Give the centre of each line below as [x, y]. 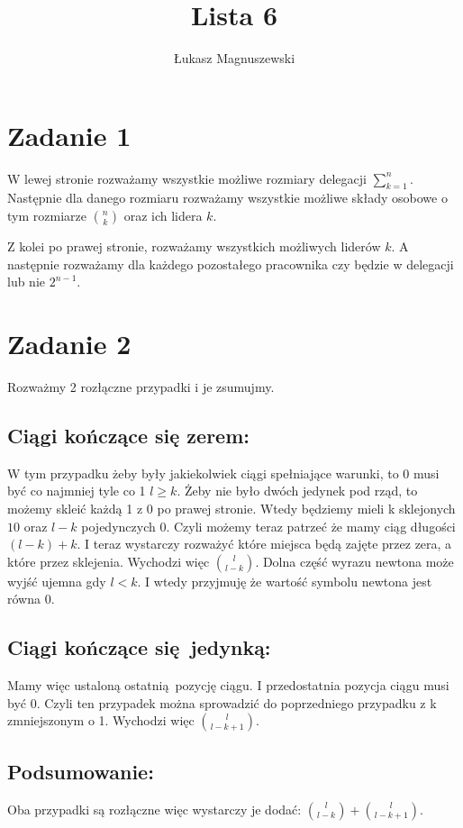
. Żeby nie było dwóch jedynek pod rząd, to [297, 491]
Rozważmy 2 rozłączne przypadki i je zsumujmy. [141, 386]
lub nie [27, 282]
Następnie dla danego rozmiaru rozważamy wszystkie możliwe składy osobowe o [227, 198]
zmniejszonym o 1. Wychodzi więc [101, 720]
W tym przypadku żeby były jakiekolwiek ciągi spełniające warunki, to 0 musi [223, 473]
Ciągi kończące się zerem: [128, 435]
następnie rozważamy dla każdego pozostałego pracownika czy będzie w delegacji [231, 264]
